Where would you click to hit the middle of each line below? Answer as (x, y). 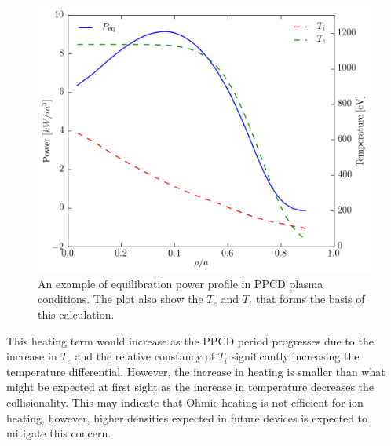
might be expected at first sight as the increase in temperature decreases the (190, 387)
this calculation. (76, 314)
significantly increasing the (295, 356)
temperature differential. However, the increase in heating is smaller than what (196, 371)
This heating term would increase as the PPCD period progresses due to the (190, 340)
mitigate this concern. (59, 433)
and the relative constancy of (144, 356)
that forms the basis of (310, 299)
